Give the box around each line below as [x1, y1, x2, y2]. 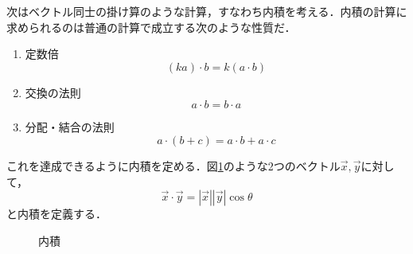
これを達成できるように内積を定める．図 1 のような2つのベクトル [6, 157, 341, 174]
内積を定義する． [17, 205, 107, 222]
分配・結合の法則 [25, 119, 115, 135]
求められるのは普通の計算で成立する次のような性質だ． [6, 18, 296, 35]
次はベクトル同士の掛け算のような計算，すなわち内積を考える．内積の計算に [6, 3, 407, 19]
